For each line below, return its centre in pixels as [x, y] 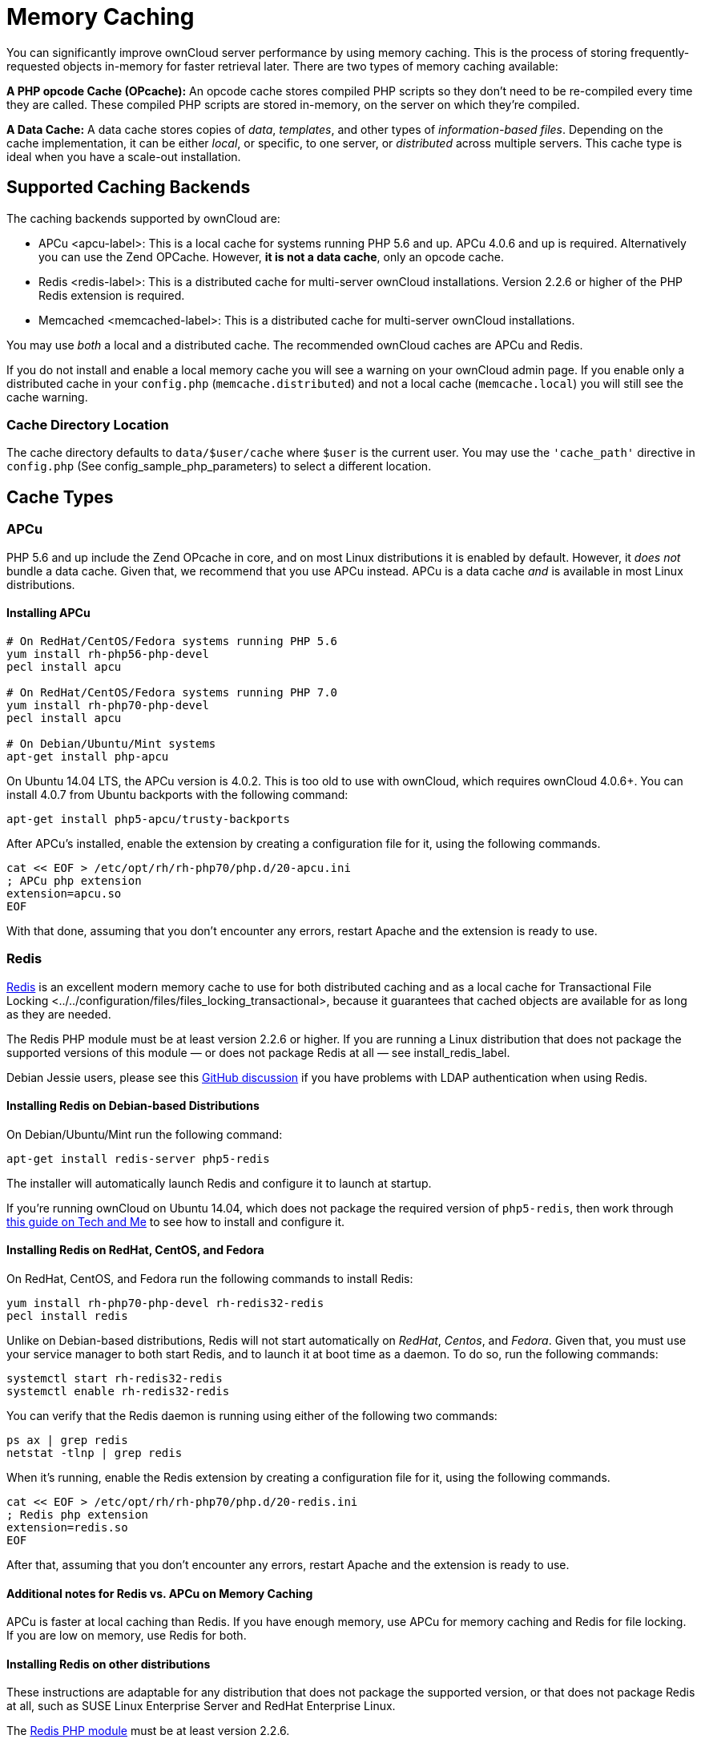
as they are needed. [59, 1014]
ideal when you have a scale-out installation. [124, 156]
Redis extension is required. [112, 295]
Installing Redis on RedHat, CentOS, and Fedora [135, 1250]
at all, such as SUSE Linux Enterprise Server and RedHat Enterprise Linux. [201, 1706]
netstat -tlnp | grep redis [95, 1452]
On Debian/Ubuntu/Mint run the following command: [145, 1134]
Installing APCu [48, 613]
